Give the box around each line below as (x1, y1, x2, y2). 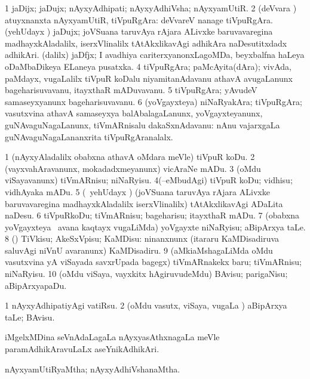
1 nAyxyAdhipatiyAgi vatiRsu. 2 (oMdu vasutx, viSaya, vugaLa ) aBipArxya (5, 299, 287, 312)
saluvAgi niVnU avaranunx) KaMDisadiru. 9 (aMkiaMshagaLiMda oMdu (5, 244, 273, 256)
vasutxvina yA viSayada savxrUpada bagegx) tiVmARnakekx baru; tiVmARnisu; (5, 255, 302, 268)
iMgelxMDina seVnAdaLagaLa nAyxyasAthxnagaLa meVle (5, 331, 220, 343)
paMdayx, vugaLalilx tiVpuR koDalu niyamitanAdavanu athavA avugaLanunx (5, 72, 293, 84)
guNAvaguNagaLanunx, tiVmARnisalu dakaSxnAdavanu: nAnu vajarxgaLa (5, 118, 280, 131)
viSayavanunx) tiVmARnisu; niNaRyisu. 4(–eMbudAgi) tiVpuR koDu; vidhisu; (5, 174, 293, 186)
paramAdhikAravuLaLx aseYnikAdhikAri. (5, 343, 159, 355)
